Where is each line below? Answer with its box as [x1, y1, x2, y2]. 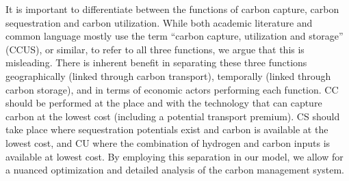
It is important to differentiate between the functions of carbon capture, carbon [5, 2, 339, 16]
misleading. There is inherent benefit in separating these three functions [5, 55, 307, 70]
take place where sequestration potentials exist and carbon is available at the [5, 122, 328, 137]
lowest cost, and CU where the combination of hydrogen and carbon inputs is [5, 135, 331, 150]
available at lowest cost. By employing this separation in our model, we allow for [5, 149, 344, 163]
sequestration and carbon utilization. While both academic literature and [5, 15, 313, 29]
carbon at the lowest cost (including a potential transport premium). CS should [5, 109, 340, 123]
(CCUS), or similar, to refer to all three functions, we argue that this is [5, 42, 305, 56]
